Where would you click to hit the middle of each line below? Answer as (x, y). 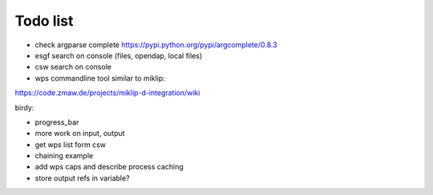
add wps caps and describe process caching (109, 167)
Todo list (44, 21)
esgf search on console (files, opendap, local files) (119, 55)
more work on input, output (80, 133)
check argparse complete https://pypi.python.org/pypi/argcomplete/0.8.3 (156, 45)
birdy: (24, 107)
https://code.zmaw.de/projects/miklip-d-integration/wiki (107, 93)
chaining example (64, 156)
